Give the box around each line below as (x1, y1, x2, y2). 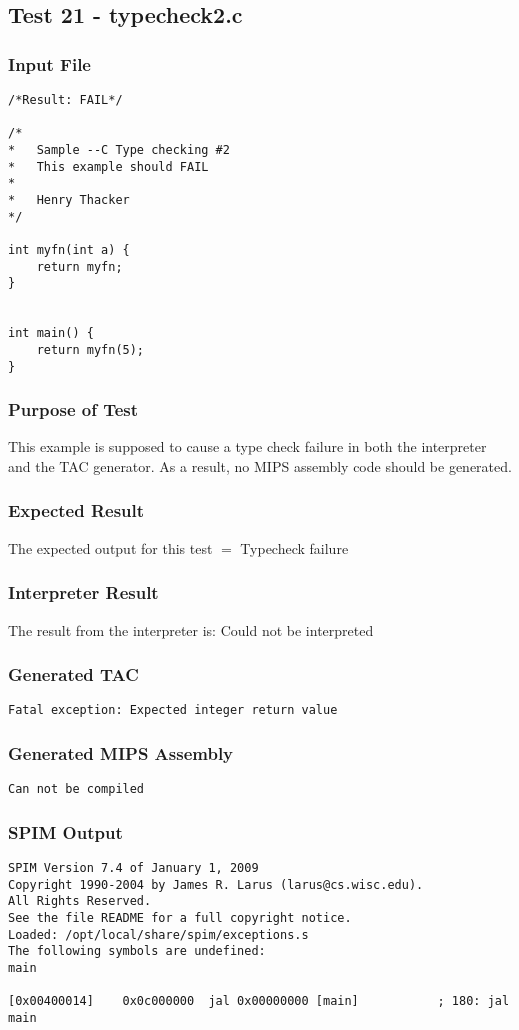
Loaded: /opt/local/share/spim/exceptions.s (8, 927, 309, 942)
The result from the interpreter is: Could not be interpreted (8, 619, 374, 640)
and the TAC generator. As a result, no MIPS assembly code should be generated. (8, 455, 512, 476)
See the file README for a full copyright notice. (8, 911, 352, 926)
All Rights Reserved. (8, 894, 152, 909)
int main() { (8, 326, 94, 341)
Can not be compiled (8, 782, 145, 797)
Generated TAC (8, 662, 139, 687)
